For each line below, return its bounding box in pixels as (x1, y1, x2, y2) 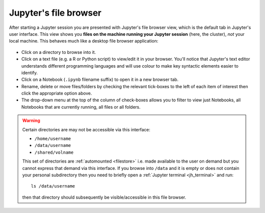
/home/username (34, 136, 71, 142)
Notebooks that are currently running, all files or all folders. (21, 104, 141, 110)
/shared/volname (34, 149, 74, 155)
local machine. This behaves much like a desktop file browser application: (9, 38, 159, 44)
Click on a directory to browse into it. (21, 49, 96, 55)
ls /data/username (31, 184, 76, 189)
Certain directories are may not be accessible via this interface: (22, 126, 151, 132)
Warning (22, 118, 40, 123)
